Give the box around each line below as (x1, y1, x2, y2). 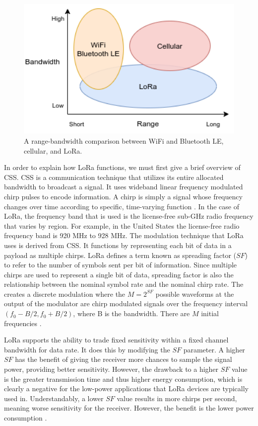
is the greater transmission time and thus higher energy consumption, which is (4, 373, 243, 384)
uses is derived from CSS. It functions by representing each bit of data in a (4, 240, 232, 250)
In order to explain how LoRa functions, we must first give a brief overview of (4, 162, 241, 172)
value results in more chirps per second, (117, 393, 237, 403)
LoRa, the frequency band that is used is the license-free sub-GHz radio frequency (4, 211, 254, 221)
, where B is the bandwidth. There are (73, 308, 190, 319)
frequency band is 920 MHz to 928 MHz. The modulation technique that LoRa (4, 230, 244, 241)
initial (201, 308, 219, 319)
